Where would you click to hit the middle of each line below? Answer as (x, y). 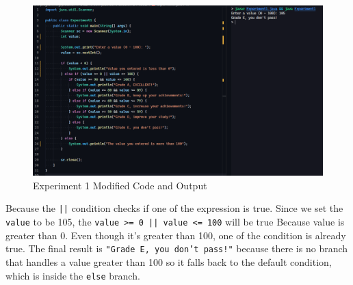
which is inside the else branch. (73, 275)
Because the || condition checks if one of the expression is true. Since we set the (174, 208)
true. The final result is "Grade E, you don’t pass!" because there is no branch (177, 248)
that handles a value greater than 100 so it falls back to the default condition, (169, 262)
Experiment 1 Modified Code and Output (120, 185)
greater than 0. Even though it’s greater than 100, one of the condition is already (176, 235)
